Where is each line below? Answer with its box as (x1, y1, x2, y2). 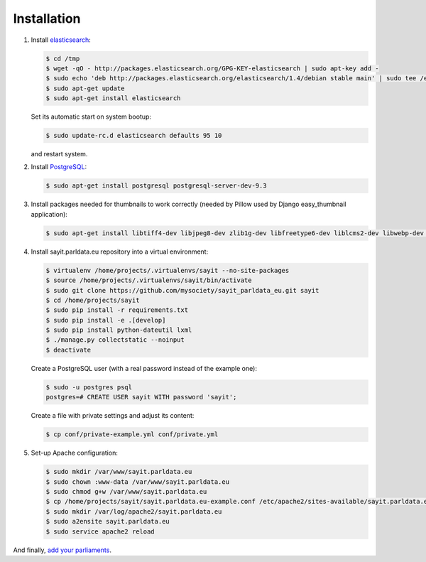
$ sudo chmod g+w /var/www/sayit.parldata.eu (45, 487, 207, 495)
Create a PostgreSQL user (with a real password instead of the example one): (31, 364, 257, 372)
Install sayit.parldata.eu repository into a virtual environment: (31, 247, 209, 256)
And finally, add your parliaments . (13, 546, 111, 554)
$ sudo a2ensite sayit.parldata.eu (45, 517, 170, 526)
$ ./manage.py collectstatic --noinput (45, 336, 185, 344)
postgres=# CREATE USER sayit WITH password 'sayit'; (45, 393, 237, 401)
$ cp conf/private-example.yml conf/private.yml (45, 431, 219, 438)
